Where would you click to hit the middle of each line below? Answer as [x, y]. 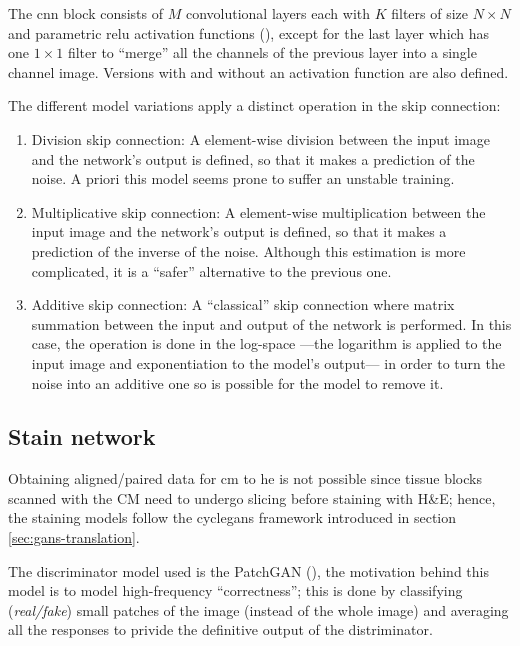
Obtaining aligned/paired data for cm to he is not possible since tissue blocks [245, 478]
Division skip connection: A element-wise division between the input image [261, 138]
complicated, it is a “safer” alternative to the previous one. [211, 270]
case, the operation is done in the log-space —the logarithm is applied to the [266, 343]
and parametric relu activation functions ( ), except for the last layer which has [249, 32]
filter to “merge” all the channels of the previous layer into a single [272, 52]
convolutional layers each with [278, 13]
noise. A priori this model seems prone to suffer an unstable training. [243, 178]
